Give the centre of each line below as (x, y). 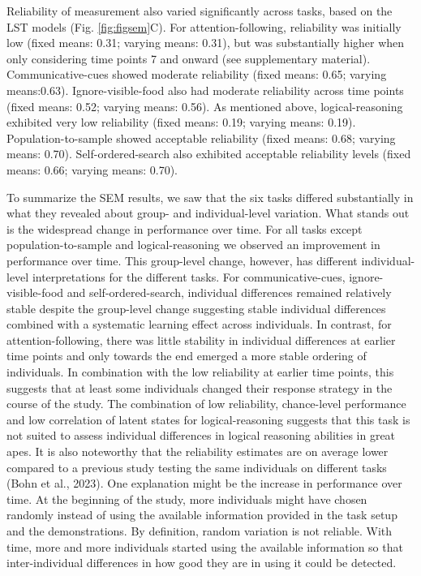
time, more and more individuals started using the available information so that (205, 546)
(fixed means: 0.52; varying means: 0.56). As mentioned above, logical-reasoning (205, 106)
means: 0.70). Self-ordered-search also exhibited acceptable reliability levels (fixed (209, 154)
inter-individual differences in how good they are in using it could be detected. (202, 563)
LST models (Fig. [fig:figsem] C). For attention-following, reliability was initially (204, 26)
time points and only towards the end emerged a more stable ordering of (187, 356)
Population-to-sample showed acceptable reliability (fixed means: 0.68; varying (201, 138)
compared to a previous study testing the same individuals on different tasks (197, 467)
